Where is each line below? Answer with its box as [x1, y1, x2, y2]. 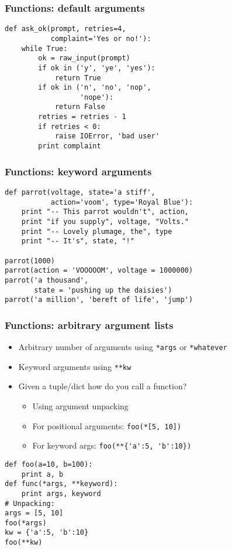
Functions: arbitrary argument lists [5, 317, 174, 332]
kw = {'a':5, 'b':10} [5, 528, 89, 537]
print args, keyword [21, 489, 101, 498]
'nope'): [79, 93, 114, 101]
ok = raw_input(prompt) [38, 54, 130, 63]
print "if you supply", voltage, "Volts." [21, 217, 189, 226]
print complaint [38, 142, 101, 151]
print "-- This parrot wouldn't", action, [21, 208, 189, 216]
